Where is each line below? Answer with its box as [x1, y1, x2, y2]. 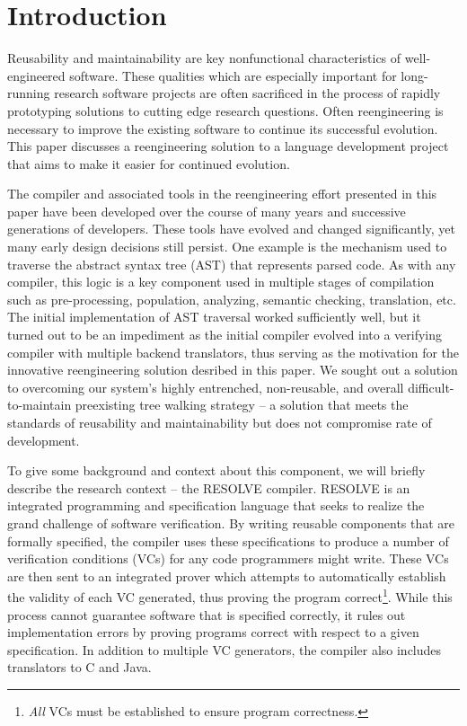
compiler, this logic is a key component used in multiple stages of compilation [7, 272, 435, 291]
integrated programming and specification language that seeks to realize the [7, 496, 425, 515]
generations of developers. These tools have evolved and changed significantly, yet [7, 219, 455, 238]
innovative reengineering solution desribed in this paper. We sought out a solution [7, 360, 458, 379]
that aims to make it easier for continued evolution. [7, 154, 290, 173]
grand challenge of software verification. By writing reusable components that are [7, 513, 455, 532]
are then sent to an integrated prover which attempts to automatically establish [7, 566, 446, 585]
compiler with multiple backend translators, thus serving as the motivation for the [7, 342, 460, 361]
